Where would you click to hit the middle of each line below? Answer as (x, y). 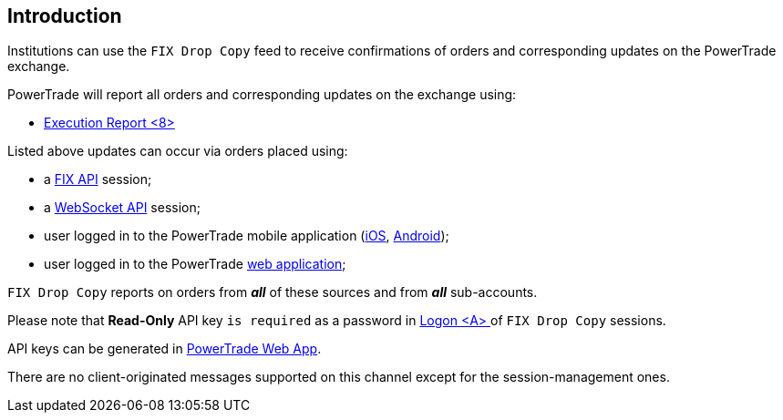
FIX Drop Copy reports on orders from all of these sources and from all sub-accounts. (273, 292)
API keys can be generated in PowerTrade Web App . (165, 349)
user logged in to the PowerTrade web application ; (195, 264)
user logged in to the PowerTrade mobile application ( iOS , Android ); (247, 236)
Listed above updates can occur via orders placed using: (178, 151)
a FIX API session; (98, 179)
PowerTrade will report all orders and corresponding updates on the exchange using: (262, 95)
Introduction (65, 16)
